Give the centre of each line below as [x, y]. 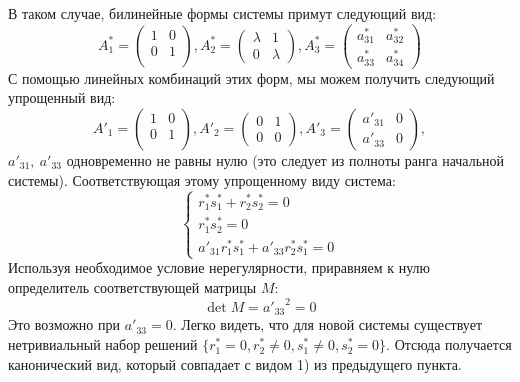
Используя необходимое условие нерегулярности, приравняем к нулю [219, 267]
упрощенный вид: [62, 97]
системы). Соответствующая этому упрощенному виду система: [202, 179]
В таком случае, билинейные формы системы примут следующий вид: [222, 13]
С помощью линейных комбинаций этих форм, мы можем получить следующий [251, 77]
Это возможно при [64, 324]
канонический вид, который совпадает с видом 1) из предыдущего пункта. [235, 363]
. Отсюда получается [449, 344]
